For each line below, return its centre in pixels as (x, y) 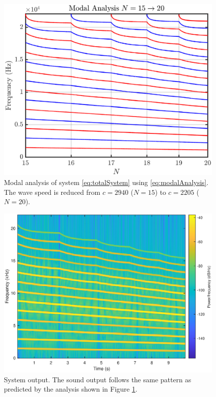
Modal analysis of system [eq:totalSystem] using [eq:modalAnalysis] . (106, 182)
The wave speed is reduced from (52, 192)
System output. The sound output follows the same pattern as (98, 379)
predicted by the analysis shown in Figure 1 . (71, 389)
